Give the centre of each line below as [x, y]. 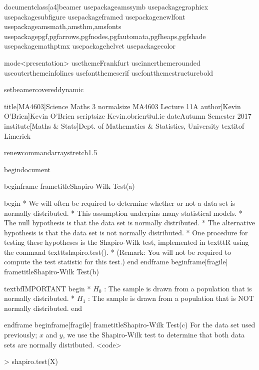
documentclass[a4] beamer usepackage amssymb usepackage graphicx [106, 7]
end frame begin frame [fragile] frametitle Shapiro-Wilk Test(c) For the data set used [130, 325]
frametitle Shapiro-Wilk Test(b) [51, 272]
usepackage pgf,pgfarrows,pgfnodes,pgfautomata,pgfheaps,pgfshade [105, 36]
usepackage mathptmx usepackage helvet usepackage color [90, 46]
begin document [27, 169]
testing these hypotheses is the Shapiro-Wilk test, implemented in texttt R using [126, 242]
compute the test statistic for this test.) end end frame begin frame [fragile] [116, 262]
